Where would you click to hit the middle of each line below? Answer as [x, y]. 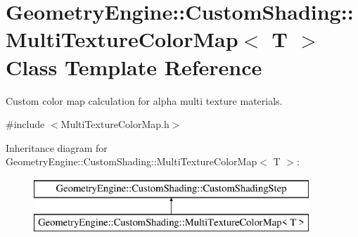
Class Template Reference [134, 66]
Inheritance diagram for [57, 147]
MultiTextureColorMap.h [115, 124]
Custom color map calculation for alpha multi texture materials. [144, 100]
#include [25, 124]
